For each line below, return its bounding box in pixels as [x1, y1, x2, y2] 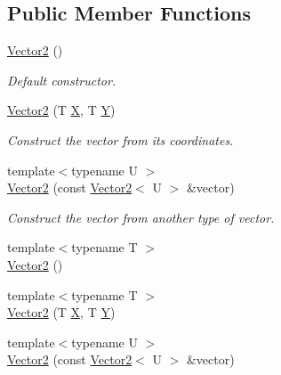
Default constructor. [7, 70, 116, 89]
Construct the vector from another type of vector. [7, 208, 275, 226]
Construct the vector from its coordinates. [7, 130, 234, 149]
